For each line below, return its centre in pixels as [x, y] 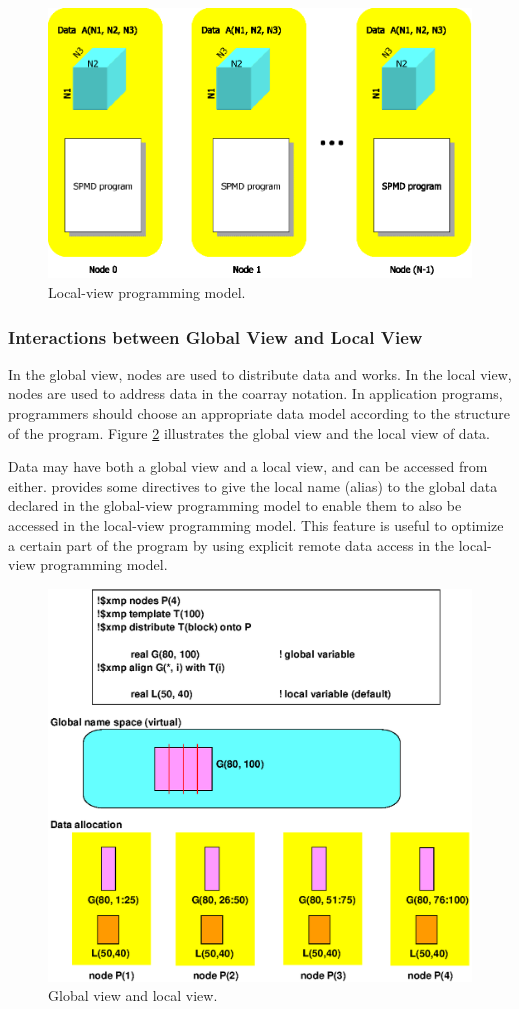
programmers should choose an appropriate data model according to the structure [259, 413]
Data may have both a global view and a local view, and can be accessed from [248, 466]
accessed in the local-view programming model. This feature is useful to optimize [256, 525]
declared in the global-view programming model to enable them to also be [235, 505]
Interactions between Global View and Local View [215, 336]
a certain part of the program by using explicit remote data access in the [231, 544]
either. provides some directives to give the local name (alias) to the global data [253, 485]
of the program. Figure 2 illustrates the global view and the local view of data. [249, 432]
